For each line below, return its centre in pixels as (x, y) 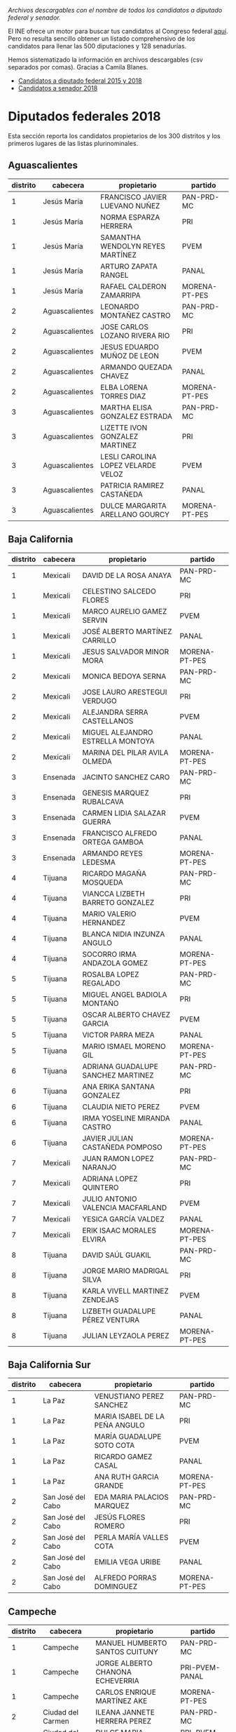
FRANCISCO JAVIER (134, 197)
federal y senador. (35, 18)
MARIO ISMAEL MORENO (124, 1046)
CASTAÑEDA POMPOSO (123, 1147)
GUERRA (97, 821)
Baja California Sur (49, 1365)
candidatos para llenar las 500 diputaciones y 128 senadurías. (97, 46)
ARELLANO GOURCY (135, 514)
